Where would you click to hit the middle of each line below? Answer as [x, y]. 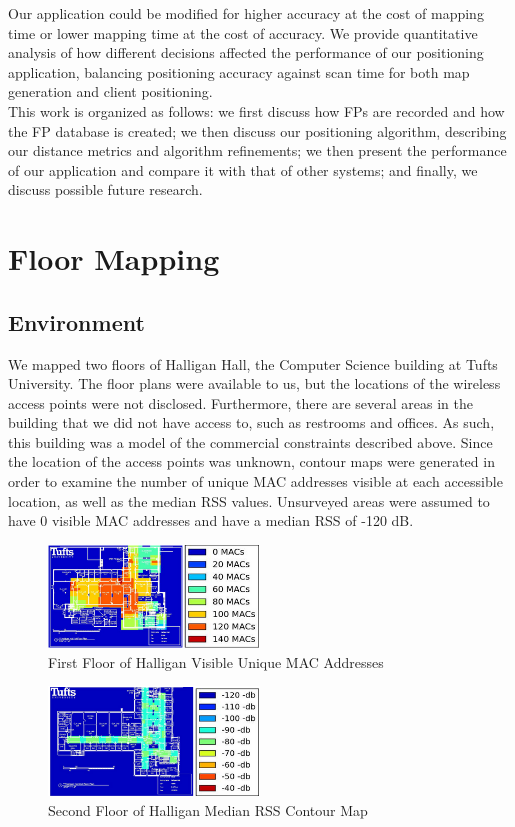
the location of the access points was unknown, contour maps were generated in [251, 461]
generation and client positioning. [110, 91]
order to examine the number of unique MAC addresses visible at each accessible [255, 481]
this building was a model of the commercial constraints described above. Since [250, 441]
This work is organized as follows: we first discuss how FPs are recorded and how [256, 110]
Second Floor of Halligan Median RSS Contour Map [208, 810]
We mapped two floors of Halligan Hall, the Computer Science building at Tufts [253, 363]
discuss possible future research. [105, 189]
